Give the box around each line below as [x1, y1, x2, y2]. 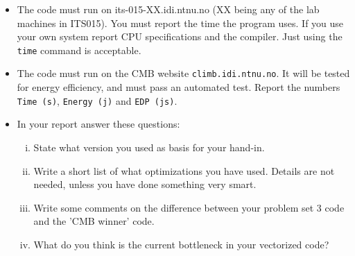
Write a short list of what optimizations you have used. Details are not [33, 163, 335, 178]
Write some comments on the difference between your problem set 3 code [33, 200, 345, 214]
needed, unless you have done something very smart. [33, 177, 257, 191]
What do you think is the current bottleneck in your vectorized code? [33, 237, 329, 251]
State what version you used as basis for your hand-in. [33, 139, 265, 154]
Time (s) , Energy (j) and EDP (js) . [17, 93, 177, 108]
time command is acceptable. [17, 42, 141, 57]
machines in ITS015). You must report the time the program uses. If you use [17, 15, 344, 30]
